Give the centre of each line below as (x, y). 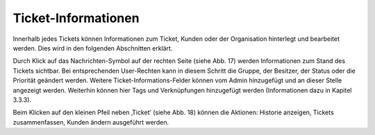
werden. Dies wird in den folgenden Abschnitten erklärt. (93, 48)
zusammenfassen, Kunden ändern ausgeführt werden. (91, 122)
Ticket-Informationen (76, 18)
